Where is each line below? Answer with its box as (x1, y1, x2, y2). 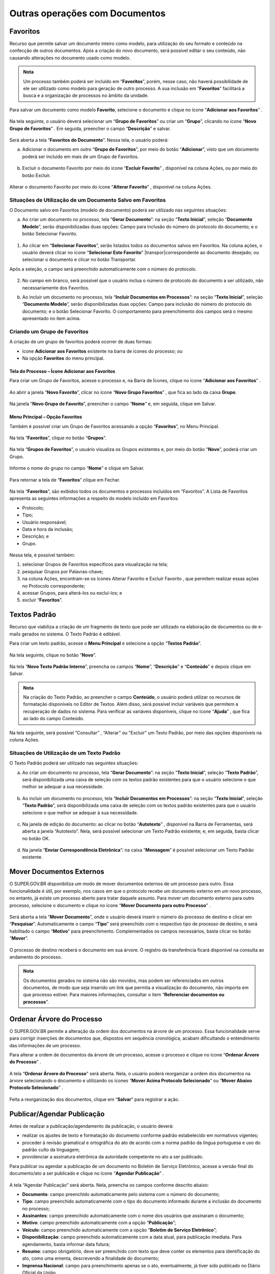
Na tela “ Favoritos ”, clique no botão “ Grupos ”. (9, 435, 106, 441)
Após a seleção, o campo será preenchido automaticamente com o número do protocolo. (9, 266, 197, 272)
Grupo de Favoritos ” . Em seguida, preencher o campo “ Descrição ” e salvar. (9, 125, 171, 131)
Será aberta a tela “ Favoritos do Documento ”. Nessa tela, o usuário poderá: (9, 137, 169, 143)
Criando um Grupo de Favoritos (9, 328, 89, 335)
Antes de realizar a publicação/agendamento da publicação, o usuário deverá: (9, 1123, 174, 1129)
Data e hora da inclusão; (22, 526, 73, 532)
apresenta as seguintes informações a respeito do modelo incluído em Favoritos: (9, 495, 179, 501)
